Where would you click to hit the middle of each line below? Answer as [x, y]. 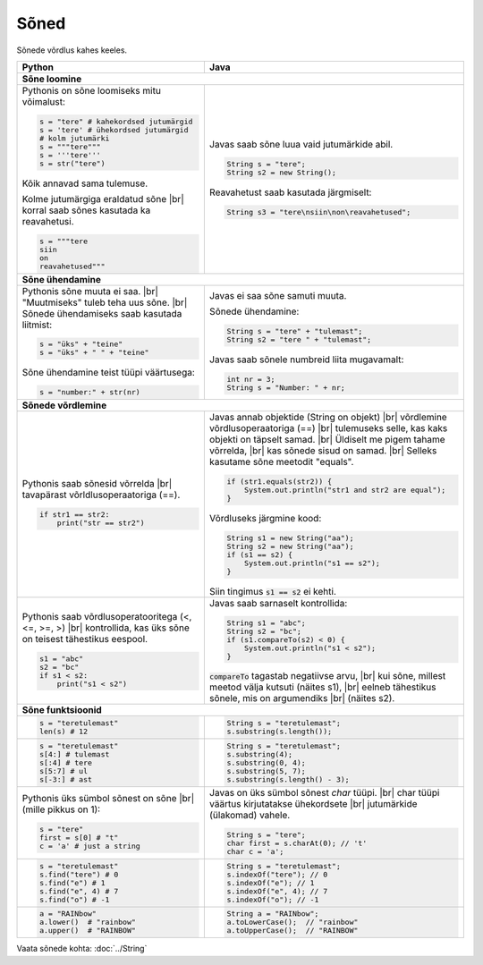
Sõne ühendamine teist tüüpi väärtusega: [109, 373]
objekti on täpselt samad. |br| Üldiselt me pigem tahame [327, 440]
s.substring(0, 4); [266, 763]
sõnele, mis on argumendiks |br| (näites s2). [302, 698]
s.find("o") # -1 [74, 899]
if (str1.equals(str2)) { [280, 482]
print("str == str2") [101, 523]
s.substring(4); [260, 754]
